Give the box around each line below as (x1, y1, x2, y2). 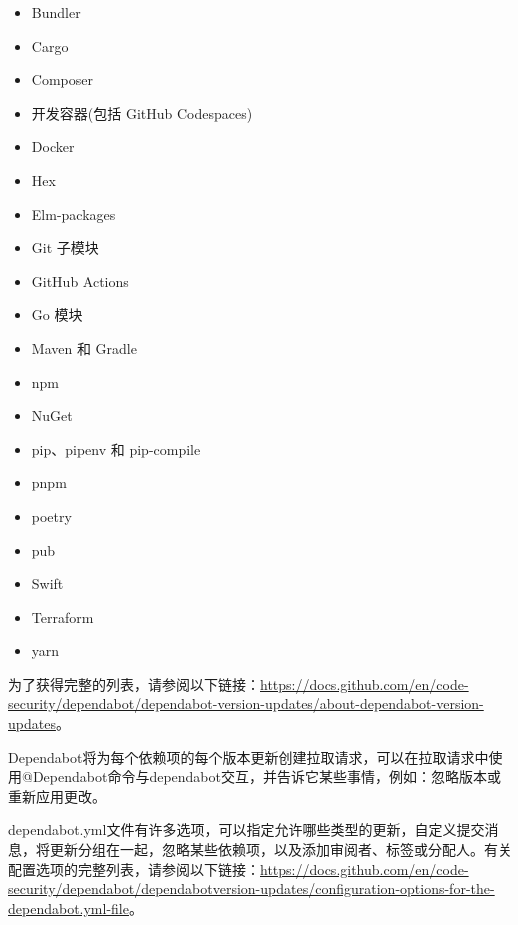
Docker (31, 136, 75, 157)
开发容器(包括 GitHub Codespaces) (31, 102, 253, 123)
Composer (31, 69, 93, 90)
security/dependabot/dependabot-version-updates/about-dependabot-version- (8, 693, 484, 714)
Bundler (31, 2, 81, 22)
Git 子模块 (31, 237, 99, 258)
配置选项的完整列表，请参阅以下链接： (8, 858, 260, 879)
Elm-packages (31, 203, 116, 224)
